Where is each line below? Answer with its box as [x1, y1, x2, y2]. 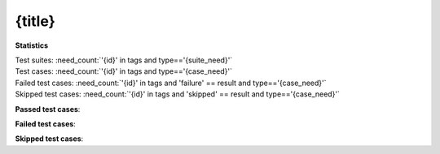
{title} [15, 12, 56, 30]
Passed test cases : [15, 104, 81, 113]
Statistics [15, 41, 49, 50]
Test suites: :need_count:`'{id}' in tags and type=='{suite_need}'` [15, 55, 233, 65]
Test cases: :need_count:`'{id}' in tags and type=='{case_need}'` [15, 66, 232, 76]
